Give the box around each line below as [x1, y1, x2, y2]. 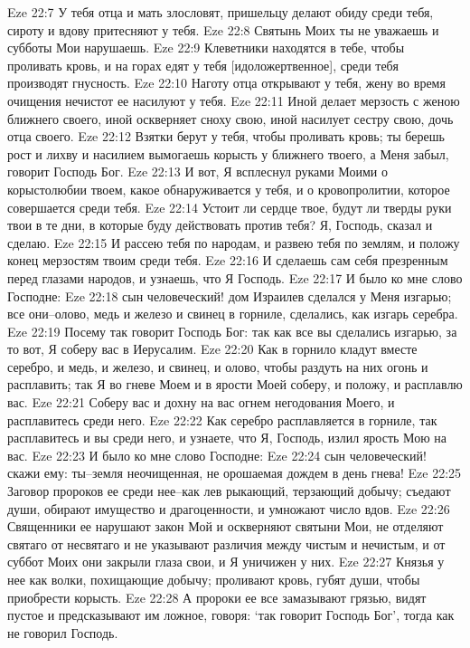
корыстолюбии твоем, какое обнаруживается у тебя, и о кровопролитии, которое [7, 179, 450, 198]
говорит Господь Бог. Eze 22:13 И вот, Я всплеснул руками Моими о [7, 162, 388, 181]
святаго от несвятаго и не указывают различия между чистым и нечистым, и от [7, 534, 446, 553]
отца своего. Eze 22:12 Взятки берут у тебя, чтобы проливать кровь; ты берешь [7, 127, 445, 146]
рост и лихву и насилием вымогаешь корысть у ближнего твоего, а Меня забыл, [7, 144, 449, 163]
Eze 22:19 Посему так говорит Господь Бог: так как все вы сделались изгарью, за [7, 321, 457, 340]
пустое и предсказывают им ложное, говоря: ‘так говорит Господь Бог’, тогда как [7, 605, 455, 624]
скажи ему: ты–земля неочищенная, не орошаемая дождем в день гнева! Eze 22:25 [7, 463, 462, 482]
